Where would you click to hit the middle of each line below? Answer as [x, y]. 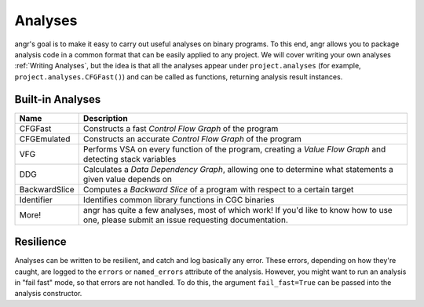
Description [106, 118]
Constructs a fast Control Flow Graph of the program [181, 128]
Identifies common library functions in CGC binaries [179, 199]
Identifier [36, 199]
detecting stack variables [130, 159]
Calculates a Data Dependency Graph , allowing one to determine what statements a [238, 169]
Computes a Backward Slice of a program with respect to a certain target [218, 189]
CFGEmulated [45, 139]
